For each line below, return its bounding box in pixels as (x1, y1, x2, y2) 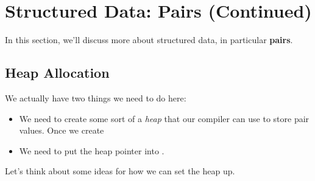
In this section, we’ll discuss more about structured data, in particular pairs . (5, 33, 293, 46)
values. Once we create (19, 124, 104, 137)
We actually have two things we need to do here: (5, 91, 186, 104)
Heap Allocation (5, 63, 110, 82)
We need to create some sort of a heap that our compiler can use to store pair (19, 112, 310, 125)
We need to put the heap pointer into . (19, 144, 165, 157)
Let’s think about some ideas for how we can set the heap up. (5, 165, 235, 177)
